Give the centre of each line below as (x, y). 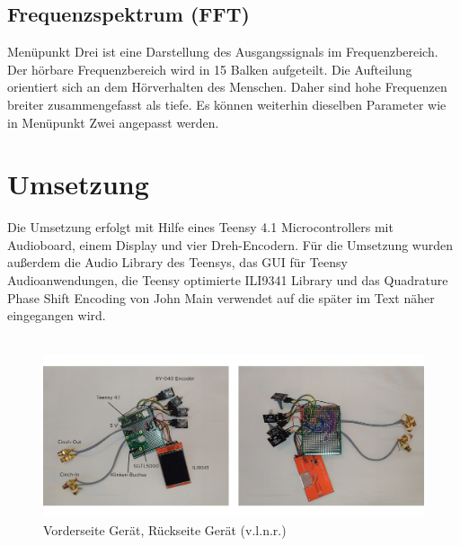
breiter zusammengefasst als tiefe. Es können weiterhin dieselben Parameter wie (227, 104)
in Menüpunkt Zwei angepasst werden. (113, 122)
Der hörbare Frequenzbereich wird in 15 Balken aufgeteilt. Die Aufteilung (210, 69)
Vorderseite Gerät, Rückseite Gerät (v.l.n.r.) (165, 529)
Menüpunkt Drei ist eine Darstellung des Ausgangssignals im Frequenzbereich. (223, 52)
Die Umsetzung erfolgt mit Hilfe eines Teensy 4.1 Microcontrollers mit (200, 227)
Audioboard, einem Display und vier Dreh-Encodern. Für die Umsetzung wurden (230, 244)
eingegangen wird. (57, 315)
